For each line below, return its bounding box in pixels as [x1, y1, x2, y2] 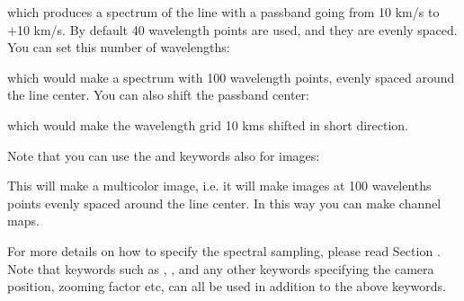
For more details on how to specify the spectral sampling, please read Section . [7, 241, 441, 260]
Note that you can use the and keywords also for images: [7, 146, 320, 164]
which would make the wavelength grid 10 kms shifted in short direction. [7, 115, 409, 134]
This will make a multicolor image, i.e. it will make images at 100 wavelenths [7, 176, 432, 195]
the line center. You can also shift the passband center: [7, 85, 309, 104]
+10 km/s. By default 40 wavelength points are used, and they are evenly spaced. [7, 20, 458, 39]
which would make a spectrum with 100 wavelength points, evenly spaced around [7, 67, 455, 86]
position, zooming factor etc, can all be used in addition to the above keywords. [7, 277, 446, 296]
